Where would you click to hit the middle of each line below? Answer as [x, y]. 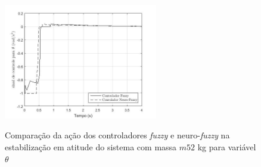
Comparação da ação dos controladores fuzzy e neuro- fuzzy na [117, 135]
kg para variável [227, 146]
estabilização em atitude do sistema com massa [91, 146]
